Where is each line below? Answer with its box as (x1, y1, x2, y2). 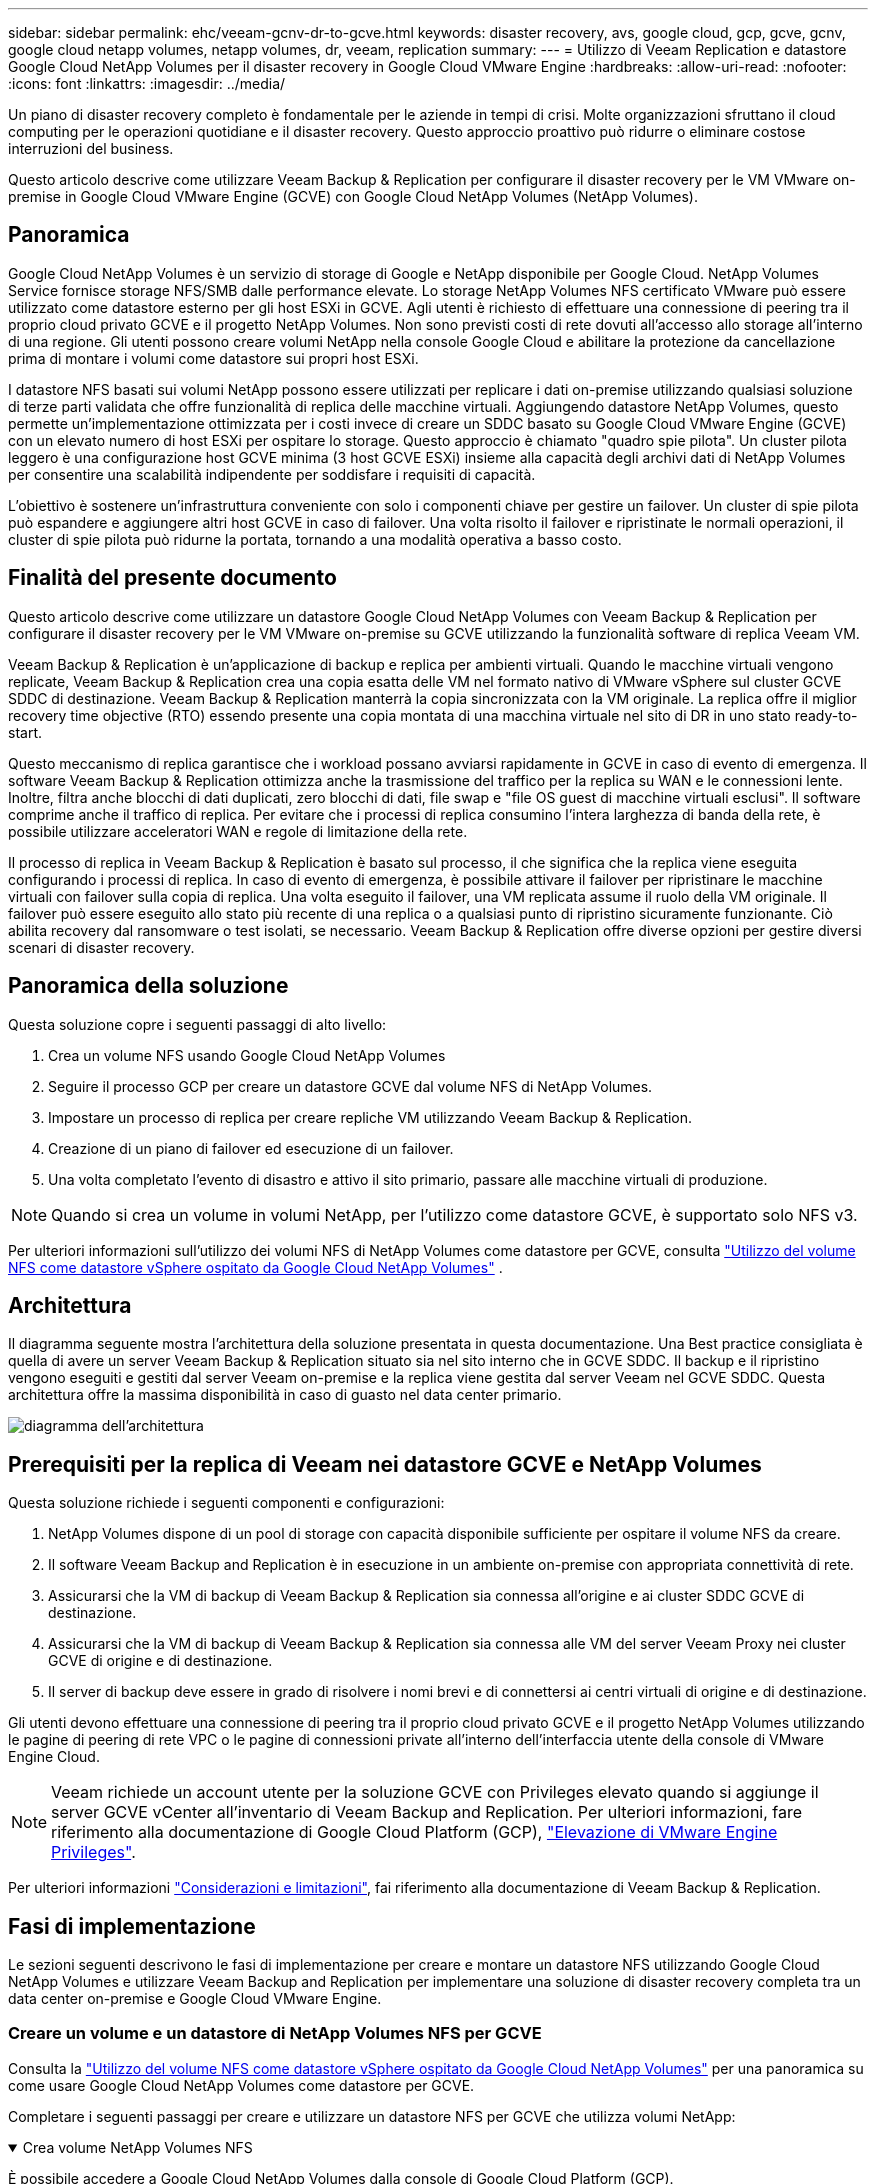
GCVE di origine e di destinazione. (48, 1652, 273, 1670)
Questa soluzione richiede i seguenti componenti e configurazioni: (8, 1494, 445, 1512)
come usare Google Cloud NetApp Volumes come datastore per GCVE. (8, 2076, 475, 2094)
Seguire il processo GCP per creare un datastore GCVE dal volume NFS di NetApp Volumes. (48, 1077, 653, 1095)
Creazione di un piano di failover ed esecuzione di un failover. (48, 1139, 454, 1157)
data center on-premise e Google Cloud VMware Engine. (8, 1990, 382, 2008)
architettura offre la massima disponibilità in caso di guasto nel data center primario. (8, 1386, 562, 1404)
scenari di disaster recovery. (8, 938, 195, 956)
